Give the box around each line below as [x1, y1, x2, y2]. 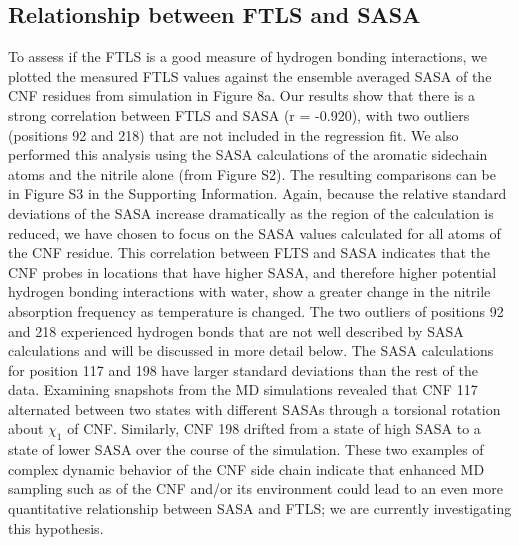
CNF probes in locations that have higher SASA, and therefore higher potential [8, 261, 497, 282]
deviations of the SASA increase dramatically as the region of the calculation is [8, 202, 494, 223]
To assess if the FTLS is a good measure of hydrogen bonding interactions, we [8, 46, 487, 67]
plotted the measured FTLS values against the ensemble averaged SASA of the [8, 65, 492, 86]
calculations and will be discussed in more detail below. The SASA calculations [8, 340, 494, 361]
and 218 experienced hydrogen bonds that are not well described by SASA [8, 320, 464, 341]
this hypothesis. [8, 517, 104, 538]
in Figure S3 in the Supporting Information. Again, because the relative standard [8, 183, 507, 204]
